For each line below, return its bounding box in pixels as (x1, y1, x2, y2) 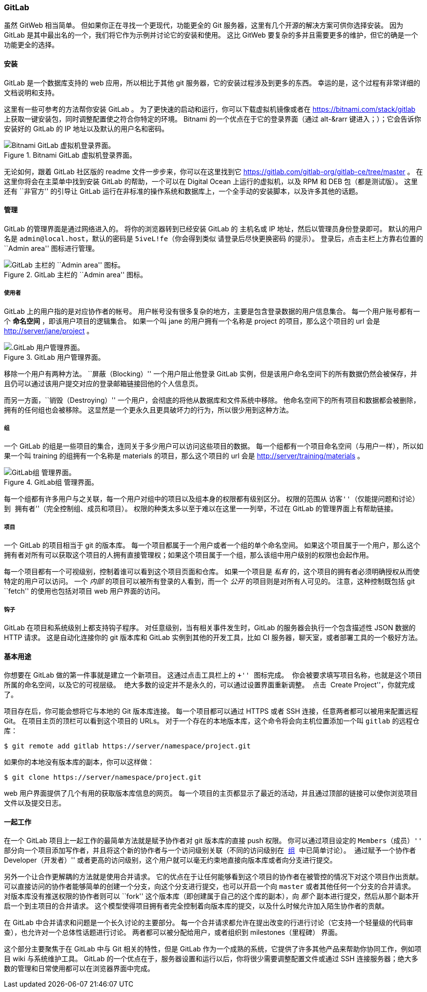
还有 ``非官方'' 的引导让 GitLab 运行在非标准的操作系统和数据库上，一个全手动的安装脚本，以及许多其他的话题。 (4, 186, 362, 195)
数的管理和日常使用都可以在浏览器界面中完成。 (4, 964, 154, 973)
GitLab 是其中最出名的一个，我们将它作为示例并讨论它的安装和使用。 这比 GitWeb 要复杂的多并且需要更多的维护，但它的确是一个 (4, 31, 418, 40)
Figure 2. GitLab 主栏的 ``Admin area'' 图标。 (4, 270, 147, 279)
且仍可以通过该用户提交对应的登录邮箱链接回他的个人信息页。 (4, 379, 202, 388)
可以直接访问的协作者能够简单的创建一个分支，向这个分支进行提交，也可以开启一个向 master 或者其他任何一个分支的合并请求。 (4, 882, 415, 891)
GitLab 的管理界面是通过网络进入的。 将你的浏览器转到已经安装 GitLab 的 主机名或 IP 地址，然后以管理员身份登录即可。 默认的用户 (4, 224, 423, 233)
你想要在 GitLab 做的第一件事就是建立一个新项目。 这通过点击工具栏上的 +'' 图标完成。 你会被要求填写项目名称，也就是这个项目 (4, 671, 422, 680)
